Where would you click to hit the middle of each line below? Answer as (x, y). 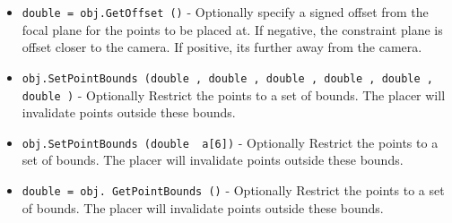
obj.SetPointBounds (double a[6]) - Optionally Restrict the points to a (230, 142)
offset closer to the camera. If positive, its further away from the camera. (222, 47)
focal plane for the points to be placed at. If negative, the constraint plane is (232, 29)
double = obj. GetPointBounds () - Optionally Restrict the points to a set (233, 190)
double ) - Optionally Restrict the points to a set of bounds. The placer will (234, 94)
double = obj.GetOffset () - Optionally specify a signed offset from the (225, 12)
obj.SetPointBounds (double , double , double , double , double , (227, 78)
